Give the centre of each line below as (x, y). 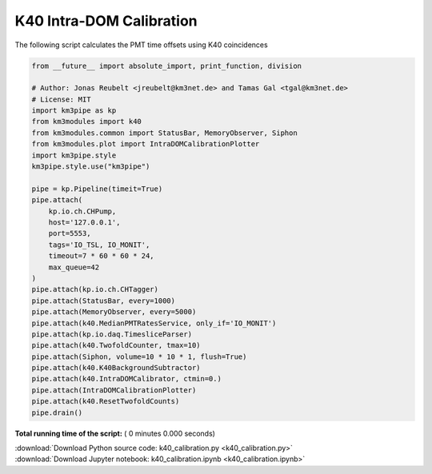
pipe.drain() (57, 412)
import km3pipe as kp (74, 111)
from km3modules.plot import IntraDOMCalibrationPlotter (146, 144)
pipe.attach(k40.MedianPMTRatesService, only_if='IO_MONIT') (154, 323)
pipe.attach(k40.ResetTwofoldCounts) (106, 401)
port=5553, (70, 233)
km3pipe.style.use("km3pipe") (91, 167)
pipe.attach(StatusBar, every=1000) (104, 301)
